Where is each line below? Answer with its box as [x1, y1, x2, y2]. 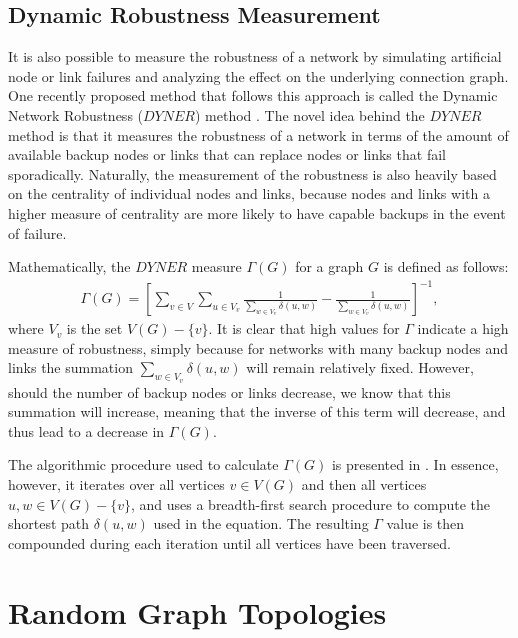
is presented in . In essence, [331, 454, 499, 475]
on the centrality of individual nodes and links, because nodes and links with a [8, 183, 490, 204]
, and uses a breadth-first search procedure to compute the [130, 493, 490, 514]
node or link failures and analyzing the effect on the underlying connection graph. [8, 65, 509, 86]
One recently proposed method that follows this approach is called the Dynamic [8, 85, 498, 106]
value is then [386, 513, 465, 534]
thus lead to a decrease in [8, 420, 165, 441]
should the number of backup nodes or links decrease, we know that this [8, 381, 451, 402]
